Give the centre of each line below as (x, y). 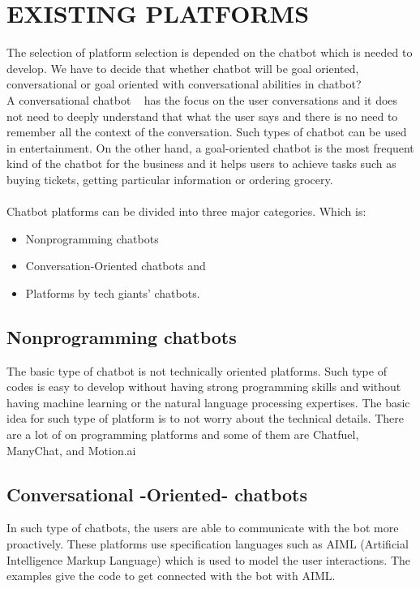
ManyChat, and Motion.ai (71, 450)
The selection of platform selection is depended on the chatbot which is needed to (210, 52)
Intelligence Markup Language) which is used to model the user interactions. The (208, 559)
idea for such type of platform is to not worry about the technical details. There (206, 418)
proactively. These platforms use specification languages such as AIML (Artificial (208, 544)
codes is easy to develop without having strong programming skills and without (204, 387)
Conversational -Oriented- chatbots (157, 494)
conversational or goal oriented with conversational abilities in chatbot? (184, 84)
